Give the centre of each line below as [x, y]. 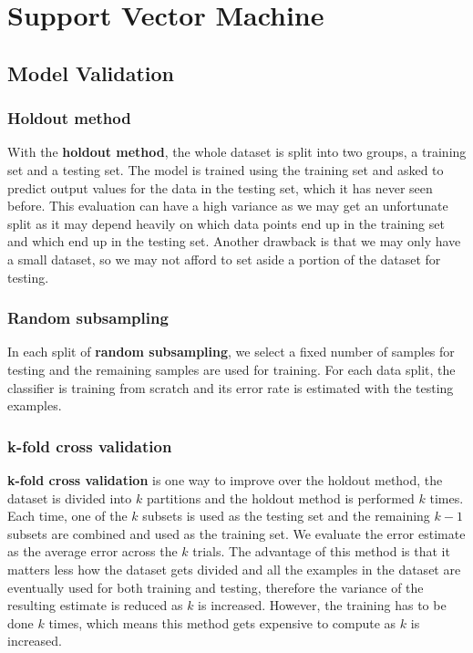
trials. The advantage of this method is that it [321, 551]
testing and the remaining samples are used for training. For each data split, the [231, 369]
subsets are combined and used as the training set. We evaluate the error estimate [236, 533]
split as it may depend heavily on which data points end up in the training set [226, 223]
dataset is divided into [70, 498]
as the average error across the [93, 551]
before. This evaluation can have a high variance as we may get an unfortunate [228, 206]
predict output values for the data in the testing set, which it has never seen [220, 187]
